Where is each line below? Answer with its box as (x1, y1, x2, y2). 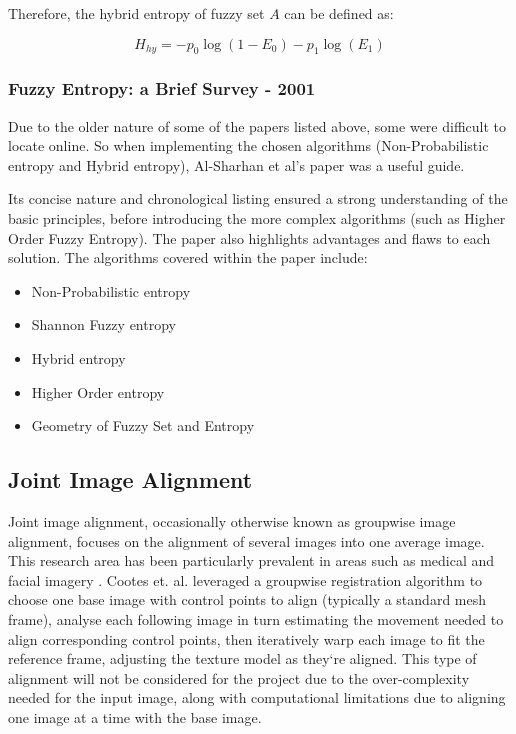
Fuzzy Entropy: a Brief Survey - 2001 (8, 76, 316, 101)
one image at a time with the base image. (8, 706, 262, 727)
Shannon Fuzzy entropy (31, 314, 176, 335)
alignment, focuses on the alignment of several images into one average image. (8, 530, 485, 551)
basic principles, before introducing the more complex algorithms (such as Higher (8, 207, 506, 228)
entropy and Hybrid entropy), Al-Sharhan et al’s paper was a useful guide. (8, 154, 465, 175)
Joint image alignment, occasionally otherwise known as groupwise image (8, 510, 456, 531)
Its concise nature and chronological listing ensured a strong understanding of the (8, 188, 508, 209)
